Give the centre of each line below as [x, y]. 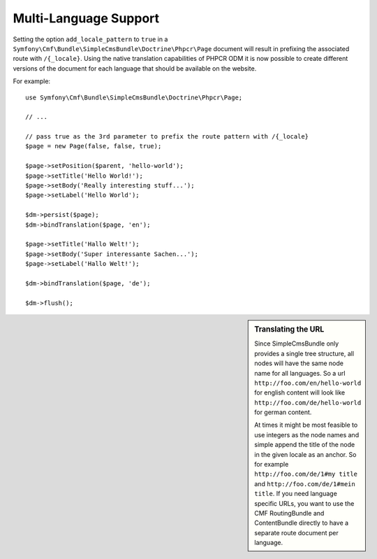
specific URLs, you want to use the [304, 503]
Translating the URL [289, 330]
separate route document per [296, 532]
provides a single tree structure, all [304, 353]
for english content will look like [300, 392]
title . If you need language [296, 494]
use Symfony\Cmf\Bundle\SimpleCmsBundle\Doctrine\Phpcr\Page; [134, 97]
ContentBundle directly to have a [302, 523]
